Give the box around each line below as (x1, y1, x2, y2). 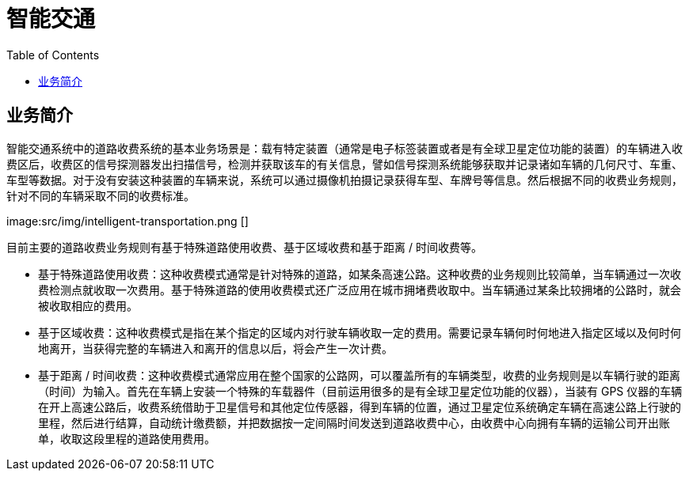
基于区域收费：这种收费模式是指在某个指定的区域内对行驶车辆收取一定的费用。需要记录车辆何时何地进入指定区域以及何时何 (38, 325, 681, 339)
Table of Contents (6, 47, 100, 62)
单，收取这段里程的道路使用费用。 (38, 431, 215, 445)
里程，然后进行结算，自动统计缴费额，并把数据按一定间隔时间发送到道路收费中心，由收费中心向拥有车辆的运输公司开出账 (38, 415, 670, 430)
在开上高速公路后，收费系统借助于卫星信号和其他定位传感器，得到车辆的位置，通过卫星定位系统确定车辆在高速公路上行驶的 (38, 399, 681, 414)
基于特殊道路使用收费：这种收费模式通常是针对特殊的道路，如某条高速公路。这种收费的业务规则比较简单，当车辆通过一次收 (38, 267, 681, 281)
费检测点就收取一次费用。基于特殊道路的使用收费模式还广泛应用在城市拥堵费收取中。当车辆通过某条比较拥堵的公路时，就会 (38, 282, 681, 297)
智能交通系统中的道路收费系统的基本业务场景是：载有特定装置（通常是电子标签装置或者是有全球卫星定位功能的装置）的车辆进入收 (6, 141, 683, 155)
